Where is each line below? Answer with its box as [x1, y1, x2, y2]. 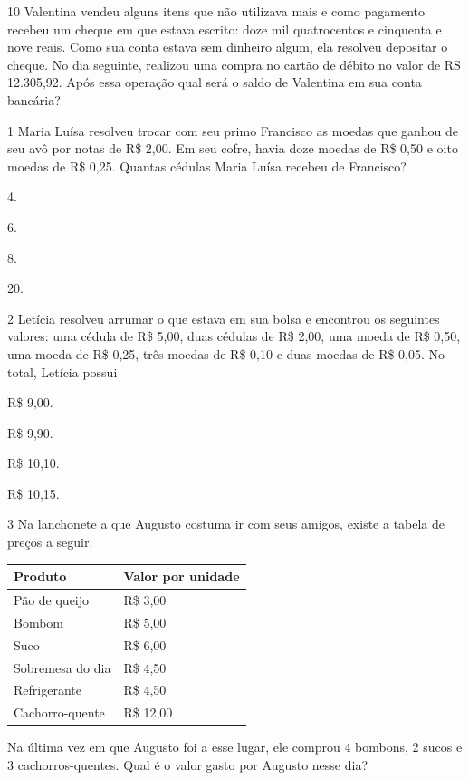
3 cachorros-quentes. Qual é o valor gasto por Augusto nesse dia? [7, 755, 368, 774]
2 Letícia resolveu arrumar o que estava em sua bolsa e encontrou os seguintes [7, 308, 440, 327]
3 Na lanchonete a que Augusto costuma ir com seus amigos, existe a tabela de [7, 514, 445, 533]
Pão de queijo [14, 590, 90, 609]
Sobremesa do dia [14, 658, 111, 677]
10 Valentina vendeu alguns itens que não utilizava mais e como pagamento [7, 2, 426, 20]
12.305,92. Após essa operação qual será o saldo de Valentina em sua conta [7, 73, 422, 92]
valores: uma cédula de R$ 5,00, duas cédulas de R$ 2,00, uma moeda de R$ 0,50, [7, 327, 461, 346]
